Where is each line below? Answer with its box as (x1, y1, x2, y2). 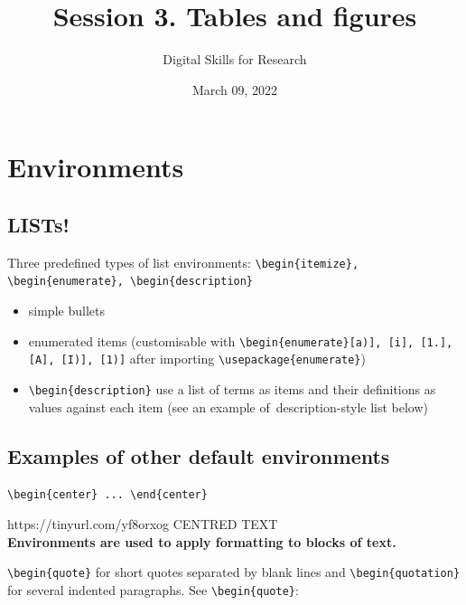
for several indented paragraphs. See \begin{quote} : (7, 580, 299, 599)
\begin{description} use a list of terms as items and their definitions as (28, 379, 436, 398)
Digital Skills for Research (163, 50, 307, 69)
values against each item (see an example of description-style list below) (28, 397, 429, 416)
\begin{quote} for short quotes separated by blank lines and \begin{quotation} (7, 562, 461, 581)
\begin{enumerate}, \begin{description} (7, 275, 254, 288)
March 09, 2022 (191, 80, 278, 99)
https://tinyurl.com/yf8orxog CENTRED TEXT (7, 515, 278, 534)
